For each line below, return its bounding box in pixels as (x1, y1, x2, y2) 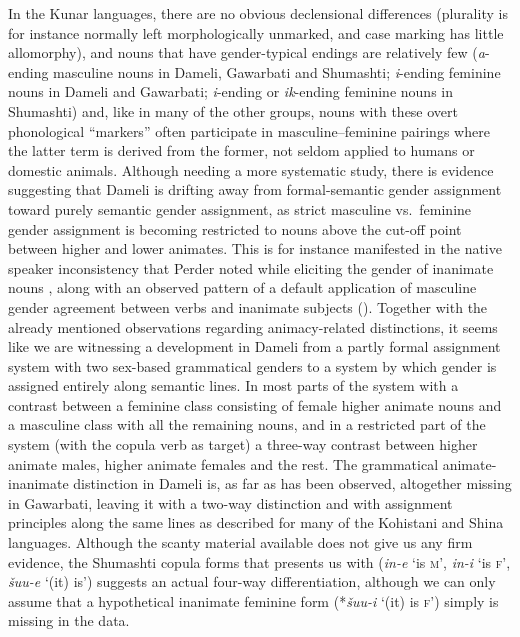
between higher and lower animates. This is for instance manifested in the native (8, 238, 502, 259)
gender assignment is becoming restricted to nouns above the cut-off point (8, 218, 462, 239)
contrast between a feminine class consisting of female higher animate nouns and (8, 394, 502, 415)
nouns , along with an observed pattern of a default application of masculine (8, 277, 477, 298)
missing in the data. (8, 610, 130, 631)
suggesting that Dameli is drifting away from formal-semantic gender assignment (8, 179, 502, 200)
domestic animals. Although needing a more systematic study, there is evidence (8, 159, 494, 180)
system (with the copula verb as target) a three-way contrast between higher (8, 434, 478, 455)
